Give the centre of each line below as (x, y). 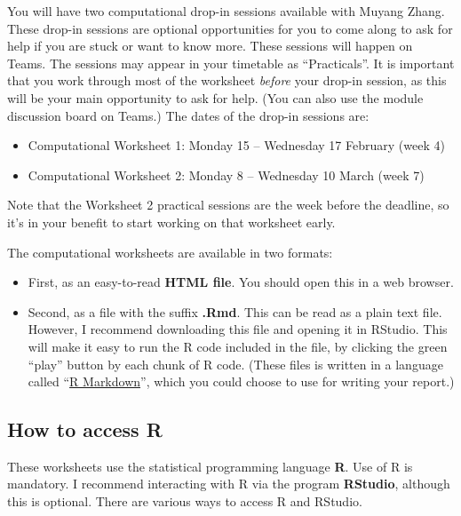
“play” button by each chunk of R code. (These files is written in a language (235, 364)
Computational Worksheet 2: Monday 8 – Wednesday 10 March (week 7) (226, 175)
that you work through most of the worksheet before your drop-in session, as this (227, 80)
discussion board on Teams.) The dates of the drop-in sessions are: (188, 115)
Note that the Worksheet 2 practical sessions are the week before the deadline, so (228, 205)
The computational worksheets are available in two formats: (170, 252)
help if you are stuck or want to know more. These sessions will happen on (210, 46)
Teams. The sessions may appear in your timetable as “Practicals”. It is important (231, 63)
